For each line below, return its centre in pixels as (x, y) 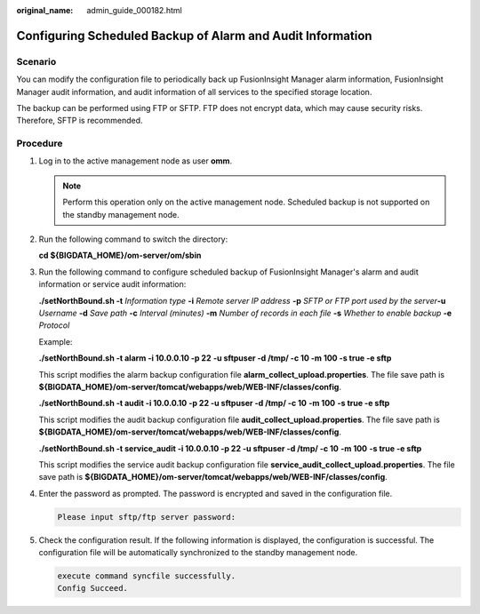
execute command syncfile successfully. (146, 576)
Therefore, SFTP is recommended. (80, 121)
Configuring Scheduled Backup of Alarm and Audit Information (194, 36)
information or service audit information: (112, 284)
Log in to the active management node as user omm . (136, 161)
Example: (56, 341)
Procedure (40, 144)
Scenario (36, 61)
